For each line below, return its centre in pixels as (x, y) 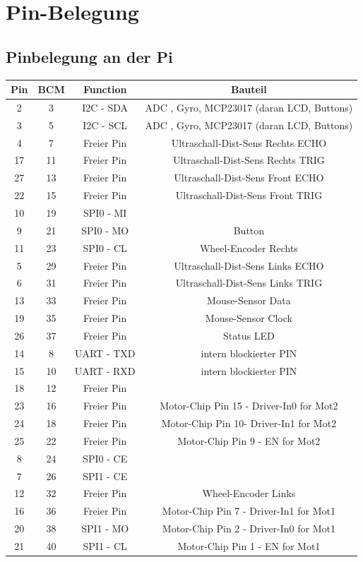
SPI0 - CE (105, 458)
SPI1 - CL (105, 546)
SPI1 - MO (105, 528)
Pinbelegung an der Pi (89, 56)
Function (105, 89)
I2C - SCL (105, 125)
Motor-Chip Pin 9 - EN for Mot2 (249, 440)
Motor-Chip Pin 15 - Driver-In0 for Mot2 (249, 406)
